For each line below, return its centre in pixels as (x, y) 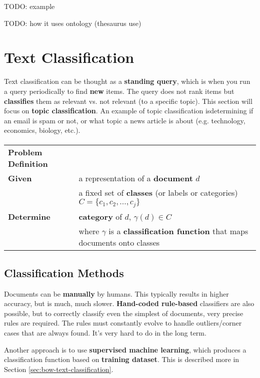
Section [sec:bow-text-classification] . (59, 369)
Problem (25, 152)
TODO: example (29, 6)
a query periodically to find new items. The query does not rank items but (119, 91)
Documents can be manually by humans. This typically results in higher (116, 293)
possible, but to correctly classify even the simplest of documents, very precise (124, 313)
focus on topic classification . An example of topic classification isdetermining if (129, 111)
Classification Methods (64, 272)
